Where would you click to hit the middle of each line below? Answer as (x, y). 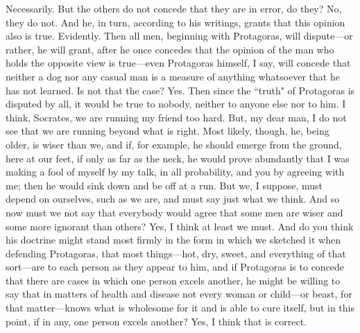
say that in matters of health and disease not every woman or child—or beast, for (179, 294)
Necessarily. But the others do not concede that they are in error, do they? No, (174, 8)
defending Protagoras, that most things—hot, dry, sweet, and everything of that (176, 253)
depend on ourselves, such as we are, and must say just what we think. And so (173, 199)
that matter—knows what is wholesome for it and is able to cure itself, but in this (180, 308)
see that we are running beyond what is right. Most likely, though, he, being (168, 131)
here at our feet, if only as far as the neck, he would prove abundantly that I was (178, 158)
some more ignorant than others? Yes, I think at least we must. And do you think (180, 226)
